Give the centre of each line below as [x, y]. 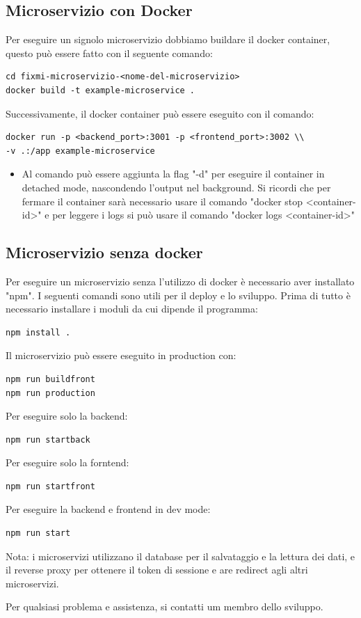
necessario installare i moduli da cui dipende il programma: [132, 309]
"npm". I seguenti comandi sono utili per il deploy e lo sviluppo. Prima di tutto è [178, 295]
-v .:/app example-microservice [80, 151]
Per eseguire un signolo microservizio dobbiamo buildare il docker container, [168, 39]
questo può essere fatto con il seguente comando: [109, 53]
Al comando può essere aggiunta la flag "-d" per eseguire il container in [173, 174]
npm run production [50, 393]
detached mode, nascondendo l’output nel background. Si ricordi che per [176, 187]
